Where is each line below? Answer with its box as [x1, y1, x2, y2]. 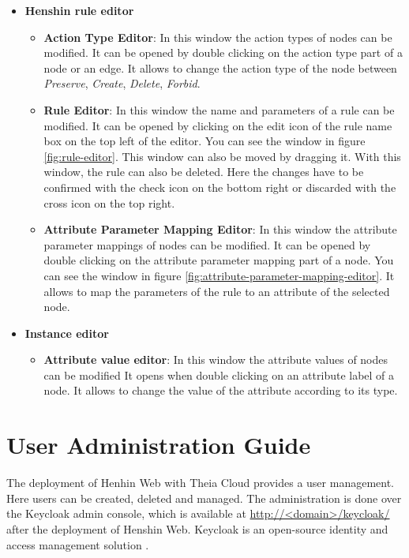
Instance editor [24, 324, 109, 341]
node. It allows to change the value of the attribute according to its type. [43, 382, 398, 399]
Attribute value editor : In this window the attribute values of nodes [43, 351, 388, 368]
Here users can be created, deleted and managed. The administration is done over [6, 489, 402, 506]
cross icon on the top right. [43, 194, 175, 211]
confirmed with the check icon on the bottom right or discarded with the [43, 178, 396, 195]
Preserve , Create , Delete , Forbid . [43, 75, 201, 92]
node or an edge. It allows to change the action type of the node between [43, 59, 397, 76]
